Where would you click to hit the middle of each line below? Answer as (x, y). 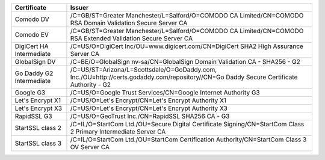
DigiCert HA (32, 46)
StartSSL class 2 (38, 128)
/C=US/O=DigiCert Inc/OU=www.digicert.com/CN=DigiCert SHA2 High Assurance (187, 46)
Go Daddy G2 (34, 73)
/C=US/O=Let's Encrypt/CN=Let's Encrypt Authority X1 (148, 100)
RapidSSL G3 (33, 116)
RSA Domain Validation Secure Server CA (129, 23)
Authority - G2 (91, 85)
